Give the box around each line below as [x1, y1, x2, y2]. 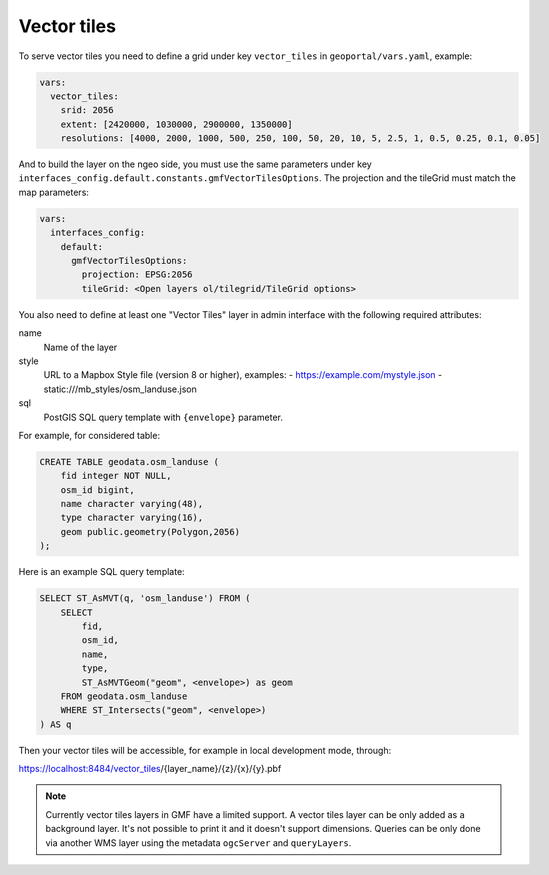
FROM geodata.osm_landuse [60, 690, 188, 702]
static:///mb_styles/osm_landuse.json [43, 383, 197, 395]
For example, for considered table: [18, 429, 160, 441]
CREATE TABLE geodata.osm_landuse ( [39, 456, 220, 467]
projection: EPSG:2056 [81, 269, 194, 280]
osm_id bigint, [60, 484, 135, 495]
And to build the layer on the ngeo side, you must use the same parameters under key [18, 158, 372, 170]
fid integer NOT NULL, [60, 470, 172, 482]
